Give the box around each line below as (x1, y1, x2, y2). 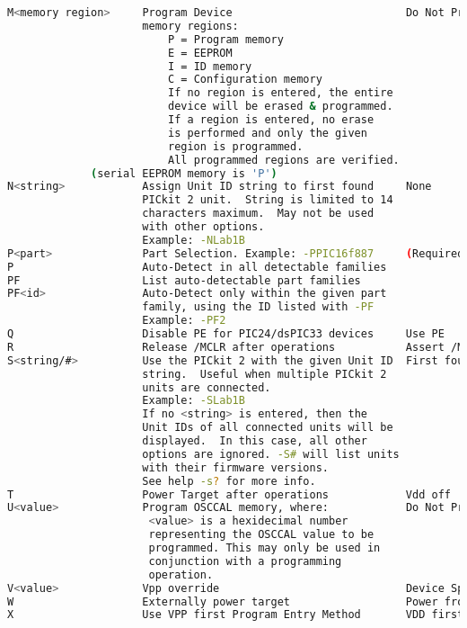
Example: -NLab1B (142, 233, 245, 247)
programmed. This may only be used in (148, 542, 381, 554)
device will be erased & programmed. (167, 100, 393, 113)
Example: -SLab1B (142, 394, 245, 408)
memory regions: (142, 19, 239, 32)
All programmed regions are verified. (167, 153, 400, 166)
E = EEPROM (167, 46, 233, 59)
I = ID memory (167, 59, 252, 73)
